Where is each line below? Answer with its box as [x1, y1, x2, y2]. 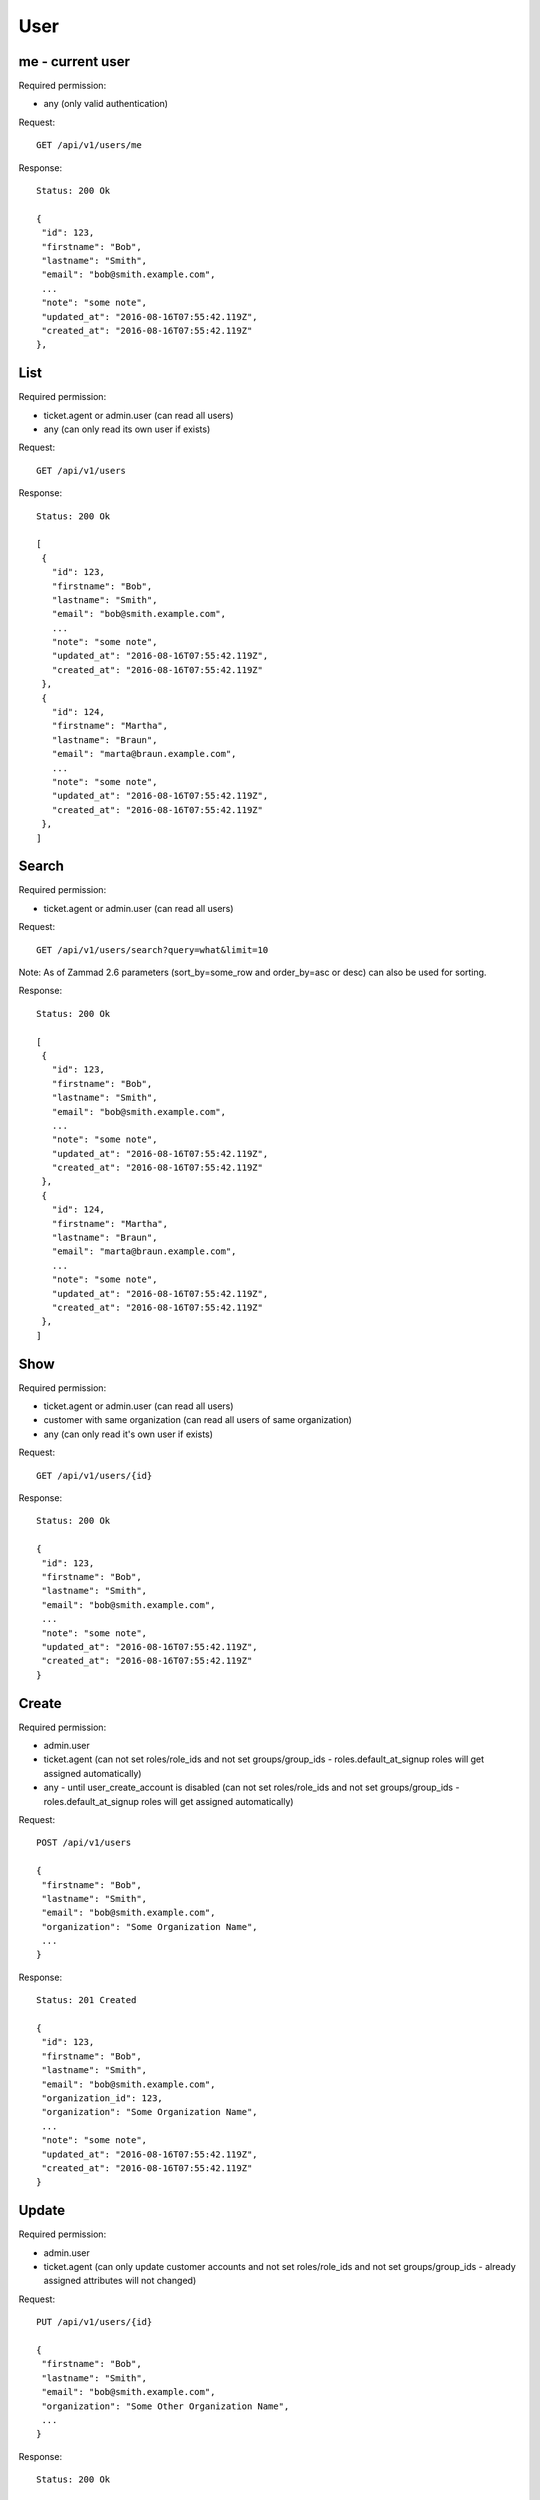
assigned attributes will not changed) [43, 2275, 197, 2287]
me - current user [18, 53, 130, 70]
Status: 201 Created [36, 1995, 137, 2006]
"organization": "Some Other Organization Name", [41, 2400, 290, 2412]
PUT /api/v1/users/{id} [36, 2316, 153, 2328]
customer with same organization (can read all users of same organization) [43, 1414, 352, 1426]
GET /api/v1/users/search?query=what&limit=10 [36, 944, 269, 955]
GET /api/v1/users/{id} [36, 1470, 153, 1481]
